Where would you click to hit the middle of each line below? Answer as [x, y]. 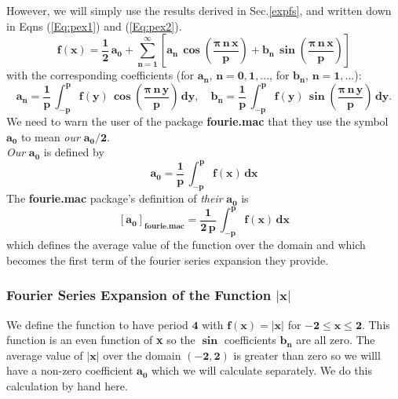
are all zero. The [336, 340]
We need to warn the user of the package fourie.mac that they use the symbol [197, 121]
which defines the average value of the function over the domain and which [186, 245]
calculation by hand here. [67, 385]
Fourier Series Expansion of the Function [139, 295]
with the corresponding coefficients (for [100, 75]
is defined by [74, 152]
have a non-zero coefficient [70, 370]
